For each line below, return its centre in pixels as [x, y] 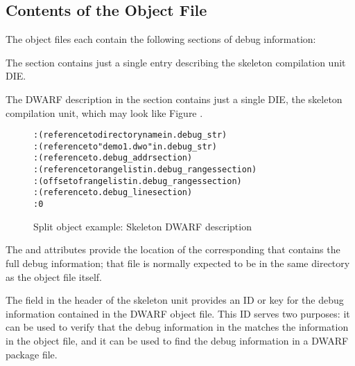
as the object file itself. [54, 276]
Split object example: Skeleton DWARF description [142, 226]
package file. [32, 354]
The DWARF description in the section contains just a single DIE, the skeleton [174, 99]
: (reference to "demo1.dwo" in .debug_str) [125, 146]
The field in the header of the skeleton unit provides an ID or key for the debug [175, 300]
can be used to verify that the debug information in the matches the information [177, 327]
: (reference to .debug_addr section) [113, 158]
